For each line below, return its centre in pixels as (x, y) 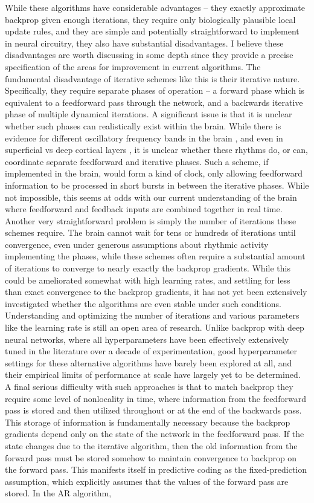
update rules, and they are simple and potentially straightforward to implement (152, 31)
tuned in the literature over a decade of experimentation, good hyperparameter (151, 351)
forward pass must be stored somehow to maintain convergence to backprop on (151, 457)
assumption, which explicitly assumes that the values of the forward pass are (147, 481)
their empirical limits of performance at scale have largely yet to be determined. (153, 375)
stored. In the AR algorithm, (58, 493)
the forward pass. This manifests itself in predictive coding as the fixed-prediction (156, 469)
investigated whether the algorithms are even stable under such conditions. (143, 303)
